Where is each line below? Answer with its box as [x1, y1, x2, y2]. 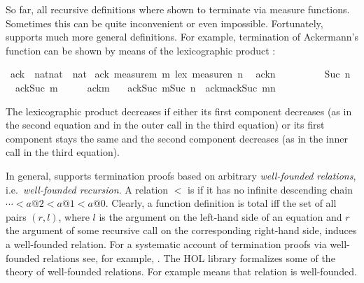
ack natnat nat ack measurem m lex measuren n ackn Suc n [10, 66, 351, 81]
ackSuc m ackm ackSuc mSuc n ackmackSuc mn [15, 80, 276, 94]
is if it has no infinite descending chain [188, 182, 353, 196]
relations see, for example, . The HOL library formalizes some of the [43, 250, 335, 265]
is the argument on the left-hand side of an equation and [99, 209, 342, 224]
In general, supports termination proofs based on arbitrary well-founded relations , [6, 168, 356, 182]
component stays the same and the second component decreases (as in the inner [6, 131, 348, 145]
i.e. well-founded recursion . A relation [6, 182, 169, 196]
